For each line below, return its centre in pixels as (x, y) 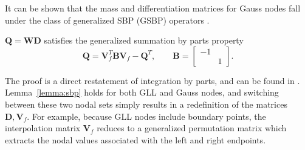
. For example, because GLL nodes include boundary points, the (146, 116)
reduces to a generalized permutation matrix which (192, 128)
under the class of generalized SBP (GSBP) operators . (107, 20)
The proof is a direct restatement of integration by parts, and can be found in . (152, 80)
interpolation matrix (43, 128)
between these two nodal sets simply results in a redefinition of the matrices (146, 104)
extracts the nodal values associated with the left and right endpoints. (135, 139)
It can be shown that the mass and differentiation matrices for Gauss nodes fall (153, 8)
